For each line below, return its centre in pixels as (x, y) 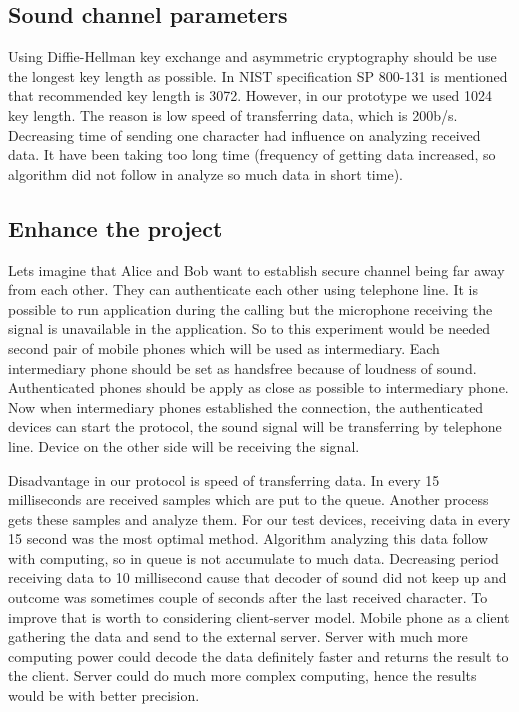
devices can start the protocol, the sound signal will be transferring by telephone (255, 426)
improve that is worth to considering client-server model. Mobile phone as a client (259, 616)
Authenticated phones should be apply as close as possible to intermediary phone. (258, 387)
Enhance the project (115, 227)
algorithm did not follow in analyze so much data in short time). (205, 173)
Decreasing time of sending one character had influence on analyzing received (244, 134)
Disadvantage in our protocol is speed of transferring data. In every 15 (224, 479)
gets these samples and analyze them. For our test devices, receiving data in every (259, 518)
